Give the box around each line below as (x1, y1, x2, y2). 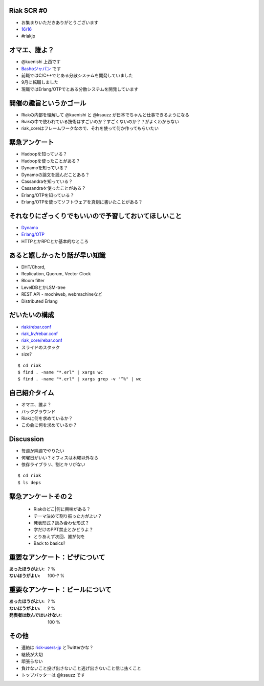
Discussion (9, 435, 44, 443)
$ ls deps (18, 480, 41, 485)
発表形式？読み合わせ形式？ (33, 520, 89, 526)
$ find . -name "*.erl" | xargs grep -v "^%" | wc (18, 376, 142, 382)
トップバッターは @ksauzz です (21, 672, 86, 678)
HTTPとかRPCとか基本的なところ (21, 238, 89, 244)
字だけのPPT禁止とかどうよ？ (33, 527, 93, 532)
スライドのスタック (21, 344, 60, 350)
